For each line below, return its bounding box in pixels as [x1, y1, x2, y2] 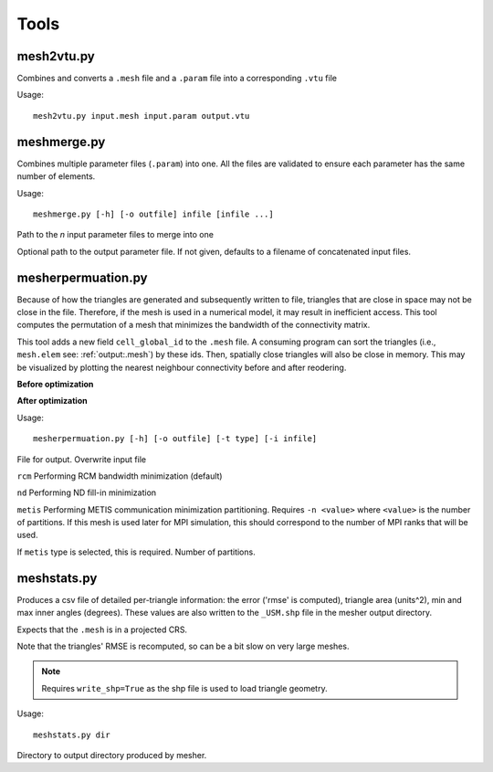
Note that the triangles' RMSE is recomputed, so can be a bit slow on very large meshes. [16, 640, 350, 651]
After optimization [16, 396, 88, 407]
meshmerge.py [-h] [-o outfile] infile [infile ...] [33, 208, 274, 219]
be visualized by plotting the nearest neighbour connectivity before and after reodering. [16, 362, 347, 373]
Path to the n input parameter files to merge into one [16, 229, 215, 240]
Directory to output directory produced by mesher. [16, 749, 207, 760]
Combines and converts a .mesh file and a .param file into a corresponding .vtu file [16, 73, 338, 84]
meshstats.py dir [33, 729, 110, 740]
